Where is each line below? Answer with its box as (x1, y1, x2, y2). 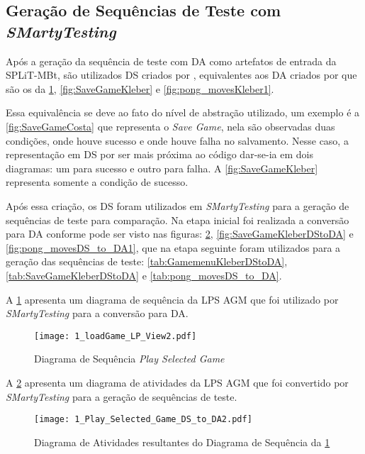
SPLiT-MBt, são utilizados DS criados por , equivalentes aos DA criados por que (6, 67, 357, 82)
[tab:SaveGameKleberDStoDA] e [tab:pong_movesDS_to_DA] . (6, 267, 282, 282)
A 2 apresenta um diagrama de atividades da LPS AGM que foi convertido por (6, 375, 349, 389)
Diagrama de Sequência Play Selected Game (34, 351, 225, 366)
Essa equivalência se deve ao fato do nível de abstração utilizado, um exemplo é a (6, 105, 360, 120)
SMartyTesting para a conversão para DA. (6, 306, 189, 321)
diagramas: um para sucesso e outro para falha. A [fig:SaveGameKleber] (6, 160, 318, 175)
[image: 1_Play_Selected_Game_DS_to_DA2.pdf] (34, 414, 252, 425)
